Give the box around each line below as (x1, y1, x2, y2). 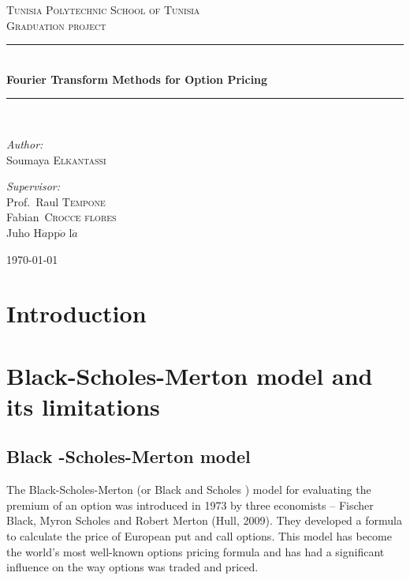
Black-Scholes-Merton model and (6, 359, 373, 391)
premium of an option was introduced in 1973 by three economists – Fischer (6, 496, 374, 513)
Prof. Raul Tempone (6, 193, 106, 209)
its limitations (6, 390, 160, 422)
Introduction (6, 297, 147, 330)
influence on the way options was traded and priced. (6, 559, 259, 575)
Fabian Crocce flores (6, 209, 117, 225)
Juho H (6, 224, 42, 240)
